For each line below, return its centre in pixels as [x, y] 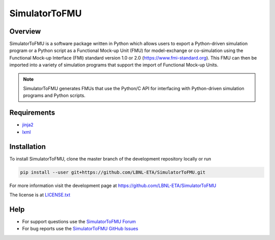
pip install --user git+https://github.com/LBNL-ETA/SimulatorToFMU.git [113, 172]
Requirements [32, 113]
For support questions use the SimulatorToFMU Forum [79, 221]
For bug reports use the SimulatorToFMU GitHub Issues [80, 229]
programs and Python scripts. [54, 96]
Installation [28, 146]
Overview [25, 31]
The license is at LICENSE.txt [40, 195]
